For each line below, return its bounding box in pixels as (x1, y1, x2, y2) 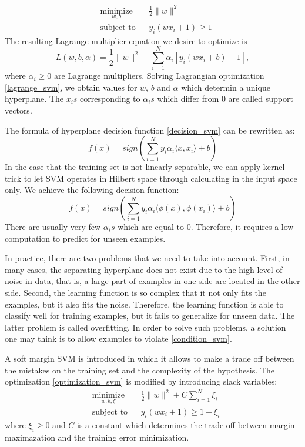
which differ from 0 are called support (157, 92, 293, 105)
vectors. (5, 104, 32, 116)
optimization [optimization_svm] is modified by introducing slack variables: (5, 375, 277, 388)
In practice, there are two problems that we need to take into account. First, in (5, 252, 290, 264)
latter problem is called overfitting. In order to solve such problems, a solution (5, 321, 286, 333)
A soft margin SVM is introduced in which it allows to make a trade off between (5, 352, 294, 364)
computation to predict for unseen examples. (5, 232, 166, 244)
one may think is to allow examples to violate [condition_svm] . (5, 332, 232, 345)
